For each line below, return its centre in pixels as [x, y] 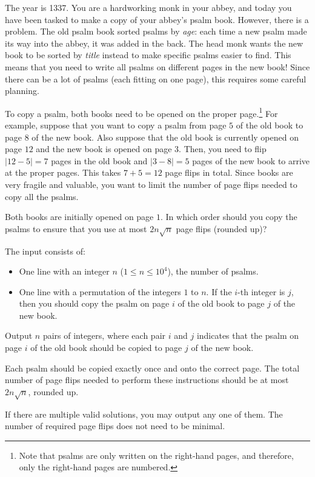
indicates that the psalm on [248, 335]
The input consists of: [45, 251]
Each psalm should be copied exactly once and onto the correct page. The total [152, 368]
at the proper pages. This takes [63, 172]
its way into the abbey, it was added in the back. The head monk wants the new [154, 43]
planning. [22, 91]
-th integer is [261, 291]
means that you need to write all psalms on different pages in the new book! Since [157, 66]
